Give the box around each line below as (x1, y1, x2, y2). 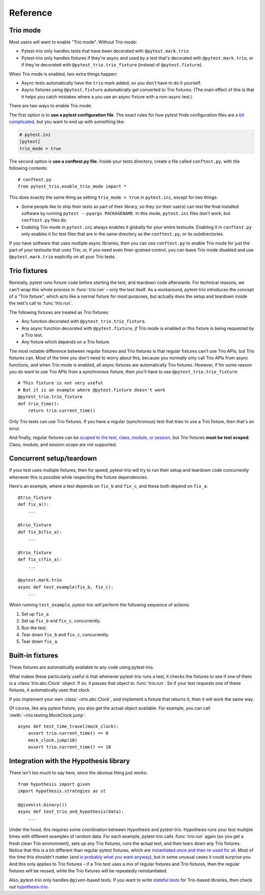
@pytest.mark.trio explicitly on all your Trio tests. (9, 254, 116, 260)
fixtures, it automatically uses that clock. (9, 687, 91, 693)
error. (9, 426, 21, 432)
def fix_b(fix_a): (18, 529, 62, 535)
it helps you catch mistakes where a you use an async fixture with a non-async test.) (21, 93, 193, 99)
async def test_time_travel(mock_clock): (18, 724, 119, 729)
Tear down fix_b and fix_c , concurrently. (21, 632, 109, 638)
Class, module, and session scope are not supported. (9, 441, 117, 447)
